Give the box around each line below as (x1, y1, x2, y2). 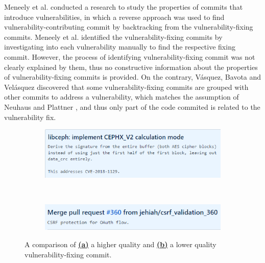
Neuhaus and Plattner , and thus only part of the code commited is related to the (4, 101, 260, 112)
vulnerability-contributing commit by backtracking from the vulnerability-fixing (4, 21, 253, 32)
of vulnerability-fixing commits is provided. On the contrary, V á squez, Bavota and (4, 71, 261, 82)
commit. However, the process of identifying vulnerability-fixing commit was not (4, 51, 255, 62)
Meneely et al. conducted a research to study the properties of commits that (4, 2, 243, 12)
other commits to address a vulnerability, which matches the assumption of (4, 91, 239, 102)
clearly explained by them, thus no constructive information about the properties (4, 61, 258, 72)
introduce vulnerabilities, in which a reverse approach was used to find (4, 11, 225, 22)
